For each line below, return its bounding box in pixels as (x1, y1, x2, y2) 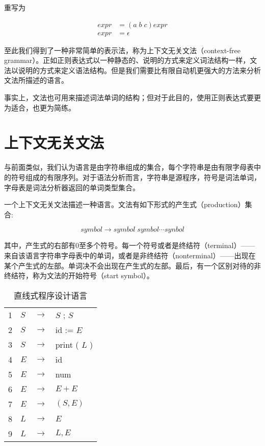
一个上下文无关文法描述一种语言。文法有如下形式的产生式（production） (4, 199, 245, 210)
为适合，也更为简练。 (4, 102, 75, 113)
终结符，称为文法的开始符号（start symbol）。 (4, 270, 154, 281)
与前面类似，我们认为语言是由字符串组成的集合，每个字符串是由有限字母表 (4, 162, 254, 172)
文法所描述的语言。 (4, 75, 68, 85)
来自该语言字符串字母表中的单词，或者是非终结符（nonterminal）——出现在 (4, 250, 256, 260)
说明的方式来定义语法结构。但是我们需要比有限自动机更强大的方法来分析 (18, 64, 261, 75)
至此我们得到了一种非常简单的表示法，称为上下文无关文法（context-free (4, 44, 241, 55)
